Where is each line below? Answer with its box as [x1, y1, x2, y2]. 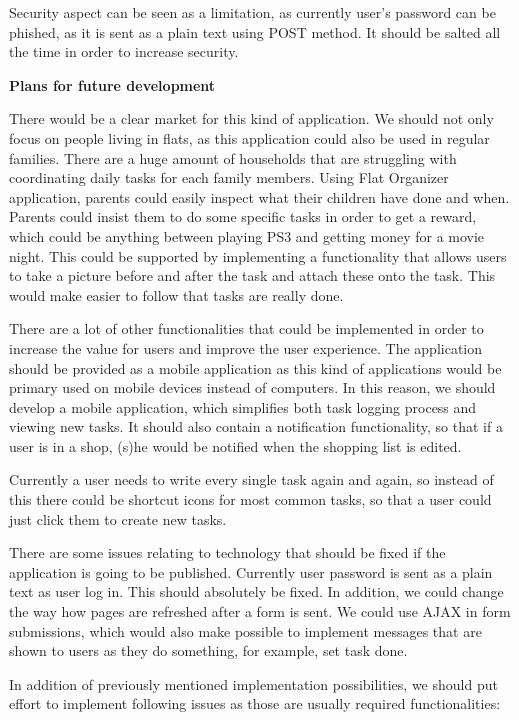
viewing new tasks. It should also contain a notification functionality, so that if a [9, 416, 503, 437]
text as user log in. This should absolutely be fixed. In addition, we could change [9, 581, 504, 602]
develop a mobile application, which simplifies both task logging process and [9, 396, 477, 417]
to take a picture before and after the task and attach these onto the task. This [9, 265, 496, 286]
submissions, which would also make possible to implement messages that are [9, 620, 482, 641]
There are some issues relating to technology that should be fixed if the [9, 542, 446, 563]
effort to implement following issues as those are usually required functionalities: [9, 693, 501, 714]
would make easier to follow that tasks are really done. [9, 284, 344, 305]
